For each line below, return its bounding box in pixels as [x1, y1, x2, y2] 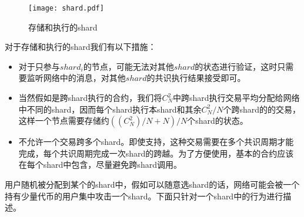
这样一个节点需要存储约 [18, 114, 109, 127]
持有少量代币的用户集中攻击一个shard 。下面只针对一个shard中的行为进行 [5, 189, 283, 202]
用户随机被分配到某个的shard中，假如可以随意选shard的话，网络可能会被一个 [5, 178, 300, 190]
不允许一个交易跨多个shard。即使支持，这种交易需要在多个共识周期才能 [18, 135, 294, 148]
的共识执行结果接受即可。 [146, 72, 246, 84]
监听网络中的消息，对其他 [26, 72, 126, 84]
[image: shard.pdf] [28, 4, 104, 12]
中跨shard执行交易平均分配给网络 [173, 91, 300, 104]
